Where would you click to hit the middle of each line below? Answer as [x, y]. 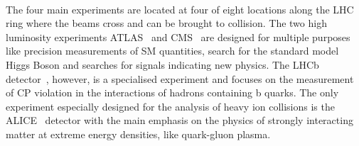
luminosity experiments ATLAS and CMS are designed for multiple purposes [178, 36]
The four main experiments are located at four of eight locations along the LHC [180, 9]
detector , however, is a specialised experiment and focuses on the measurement [180, 78]
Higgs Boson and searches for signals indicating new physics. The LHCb [162, 64]
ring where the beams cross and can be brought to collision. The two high [166, 23]
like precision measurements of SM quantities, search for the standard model [172, 51]
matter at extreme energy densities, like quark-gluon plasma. [138, 134]
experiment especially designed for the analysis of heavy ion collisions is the [170, 106]
